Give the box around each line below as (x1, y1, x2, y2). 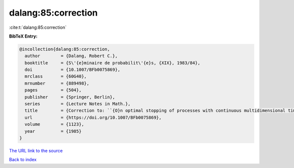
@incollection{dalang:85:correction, (19, 46, 110, 52)
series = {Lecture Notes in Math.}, (24, 101, 131, 107)
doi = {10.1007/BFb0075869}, (24, 67, 121, 73)
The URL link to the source (9, 147, 63, 153)
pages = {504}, (24, 87, 82, 93)
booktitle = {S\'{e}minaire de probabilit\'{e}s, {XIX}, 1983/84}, (24, 60, 200, 65)
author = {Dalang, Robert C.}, (24, 53, 118, 59)
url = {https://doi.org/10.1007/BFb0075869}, (24, 115, 162, 120)
